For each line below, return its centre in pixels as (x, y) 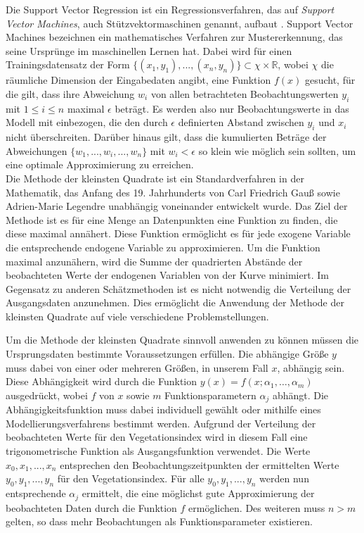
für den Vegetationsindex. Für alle (131, 478)
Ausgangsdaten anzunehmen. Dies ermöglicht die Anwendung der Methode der (175, 302)
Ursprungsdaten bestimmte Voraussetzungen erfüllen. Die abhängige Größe (167, 354)
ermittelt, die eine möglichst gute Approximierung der (198, 493)
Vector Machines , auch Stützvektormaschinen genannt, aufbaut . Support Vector (180, 23)
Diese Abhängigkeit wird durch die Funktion (102, 381)
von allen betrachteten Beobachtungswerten (245, 93)
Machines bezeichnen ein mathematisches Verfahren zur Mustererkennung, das (174, 37)
